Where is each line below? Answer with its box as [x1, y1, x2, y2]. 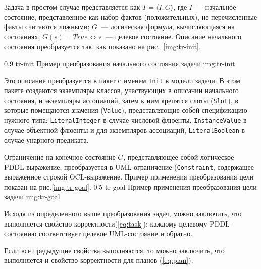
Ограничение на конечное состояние [4, 152, 116, 162]
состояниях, [4, 31, 40, 41]
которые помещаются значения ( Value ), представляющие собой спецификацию [4, 105, 247, 115]
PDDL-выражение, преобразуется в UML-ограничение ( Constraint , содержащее [4, 161, 254, 172]
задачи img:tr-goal [4, 191, 60, 202]
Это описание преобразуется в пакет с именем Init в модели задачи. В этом [4, 75, 240, 85]
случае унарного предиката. [4, 134, 89, 145]
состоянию [4, 228, 37, 239]
